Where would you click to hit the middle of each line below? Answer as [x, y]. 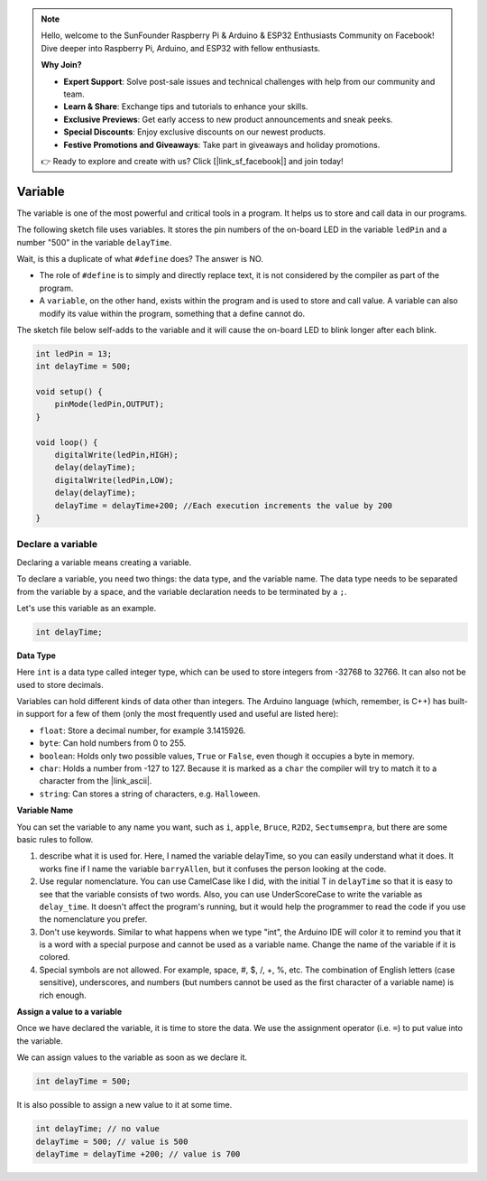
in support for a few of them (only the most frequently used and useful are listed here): [178, 714]
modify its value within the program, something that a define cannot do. [172, 313]
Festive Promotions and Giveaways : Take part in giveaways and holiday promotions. [222, 144]
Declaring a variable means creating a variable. [104, 562]
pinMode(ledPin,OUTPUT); [110, 405]
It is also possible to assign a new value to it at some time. [124, 1105]
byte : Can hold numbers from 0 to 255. [113, 743]
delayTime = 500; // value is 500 [112, 1141]
